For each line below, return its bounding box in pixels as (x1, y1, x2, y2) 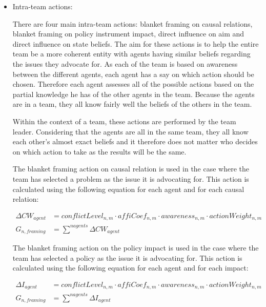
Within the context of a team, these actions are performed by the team (12, 116, 236, 126)
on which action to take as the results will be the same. (12, 146, 187, 157)
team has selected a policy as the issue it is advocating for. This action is (12, 252, 242, 263)
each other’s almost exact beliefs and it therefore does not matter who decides (12, 136, 258, 147)
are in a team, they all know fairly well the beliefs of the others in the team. (12, 99, 252, 109)
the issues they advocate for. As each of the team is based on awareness (12, 58, 238, 69)
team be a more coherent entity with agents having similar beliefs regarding (12, 48, 251, 59)
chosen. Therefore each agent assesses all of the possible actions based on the (12, 79, 254, 89)
